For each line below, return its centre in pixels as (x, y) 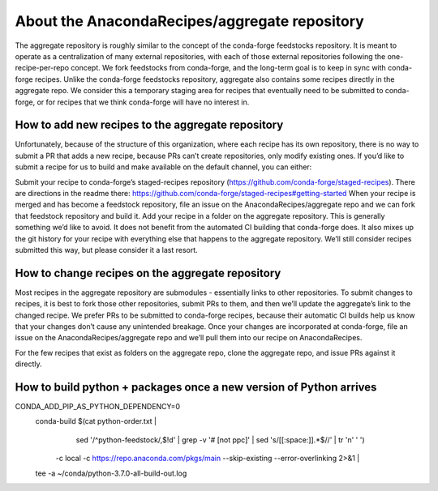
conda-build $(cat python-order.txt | (96, 421)
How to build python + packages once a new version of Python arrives (196, 387)
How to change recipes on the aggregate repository (148, 273)
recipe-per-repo (42, 68)
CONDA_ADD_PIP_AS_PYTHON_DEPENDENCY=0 (98, 407)
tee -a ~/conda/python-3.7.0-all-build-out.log (111, 473)
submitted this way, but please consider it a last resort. (106, 250)
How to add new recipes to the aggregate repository (149, 125)
